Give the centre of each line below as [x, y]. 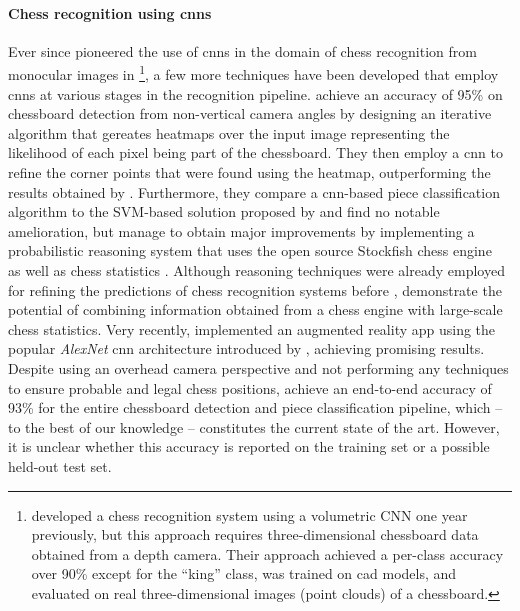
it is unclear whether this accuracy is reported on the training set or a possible [249, 446]
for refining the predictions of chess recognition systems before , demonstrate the [255, 289]
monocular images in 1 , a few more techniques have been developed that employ [253, 73]
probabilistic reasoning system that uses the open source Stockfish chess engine [250, 250]
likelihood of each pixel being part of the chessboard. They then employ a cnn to [255, 152]
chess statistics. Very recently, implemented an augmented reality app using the [252, 328]
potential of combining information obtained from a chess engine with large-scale [255, 309]
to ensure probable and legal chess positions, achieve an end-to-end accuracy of [250, 387]
